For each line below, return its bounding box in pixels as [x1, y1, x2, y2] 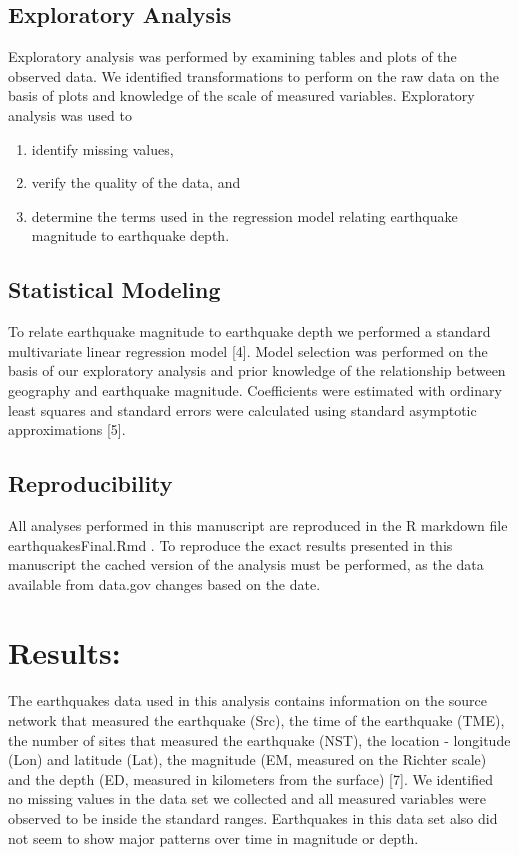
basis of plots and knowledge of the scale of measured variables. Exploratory [8, 85, 475, 106]
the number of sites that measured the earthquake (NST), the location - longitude [8, 729, 511, 750]
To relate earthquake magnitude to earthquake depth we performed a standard [8, 321, 491, 342]
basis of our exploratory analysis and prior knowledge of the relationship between [8, 360, 506, 381]
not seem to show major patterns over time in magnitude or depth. [8, 827, 419, 848]
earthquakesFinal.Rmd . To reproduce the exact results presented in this [8, 534, 453, 555]
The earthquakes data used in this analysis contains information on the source [8, 690, 487, 711]
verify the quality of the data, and [31, 172, 241, 193]
